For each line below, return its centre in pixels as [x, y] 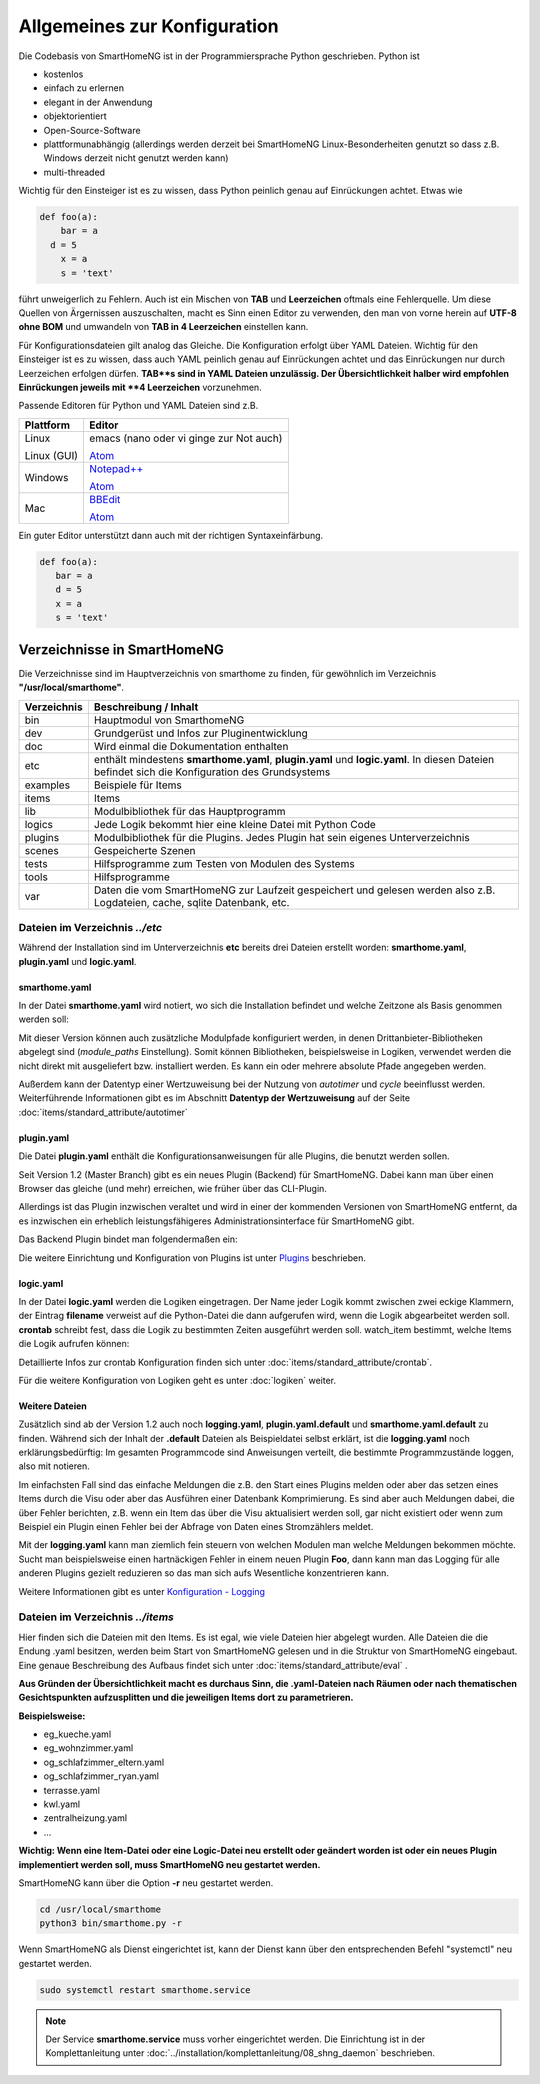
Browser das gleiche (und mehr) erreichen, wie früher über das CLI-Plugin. [172, 1188]
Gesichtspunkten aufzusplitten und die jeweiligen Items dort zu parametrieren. [186, 1697]
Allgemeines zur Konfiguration [148, 26]
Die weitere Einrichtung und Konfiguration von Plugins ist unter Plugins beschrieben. [192, 1257]
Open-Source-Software [92, 130]
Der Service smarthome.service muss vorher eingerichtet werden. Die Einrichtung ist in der [235, 2039]
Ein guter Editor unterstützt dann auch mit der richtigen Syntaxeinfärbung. [171, 535]
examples [47, 785]
